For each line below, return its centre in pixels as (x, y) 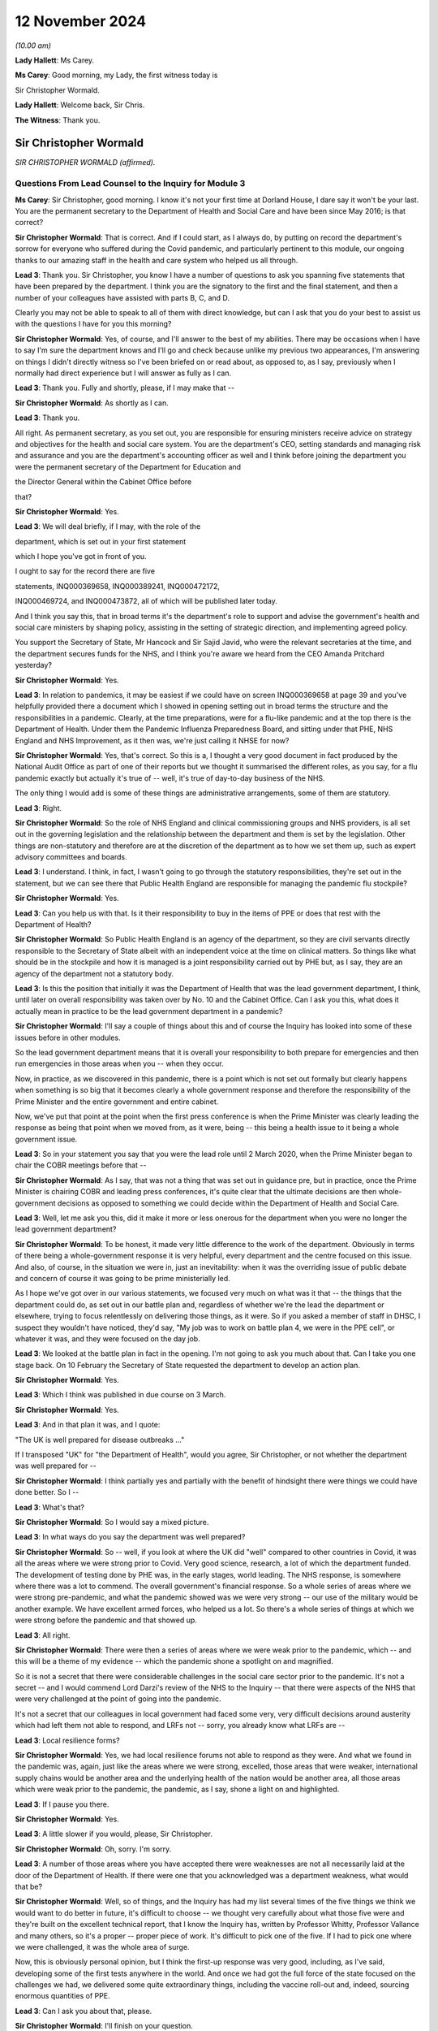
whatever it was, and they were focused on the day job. (107, 1338)
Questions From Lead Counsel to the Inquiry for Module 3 (130, 184)
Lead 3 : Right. (39, 808)
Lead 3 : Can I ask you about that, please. (84, 2011)
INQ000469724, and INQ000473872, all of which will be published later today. (146, 601)
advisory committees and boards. (71, 857)
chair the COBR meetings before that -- (81, 1165)
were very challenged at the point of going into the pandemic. (118, 1699)
